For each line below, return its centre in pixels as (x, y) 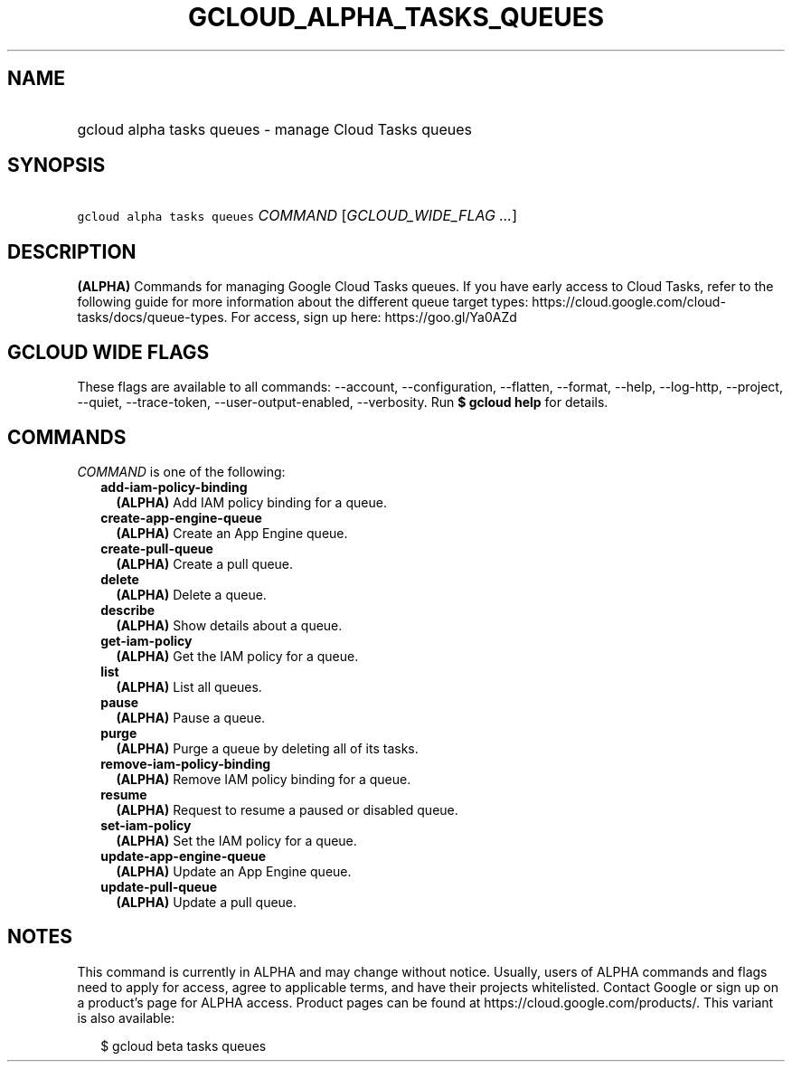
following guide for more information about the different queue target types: (303, 302)
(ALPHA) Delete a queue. (191, 594)
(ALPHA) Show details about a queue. (229, 625)
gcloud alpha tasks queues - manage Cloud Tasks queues (274, 129)
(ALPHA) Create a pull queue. (205, 563)
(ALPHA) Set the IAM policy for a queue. (236, 840)
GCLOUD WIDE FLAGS (108, 352)
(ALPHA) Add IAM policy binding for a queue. (251, 502)
